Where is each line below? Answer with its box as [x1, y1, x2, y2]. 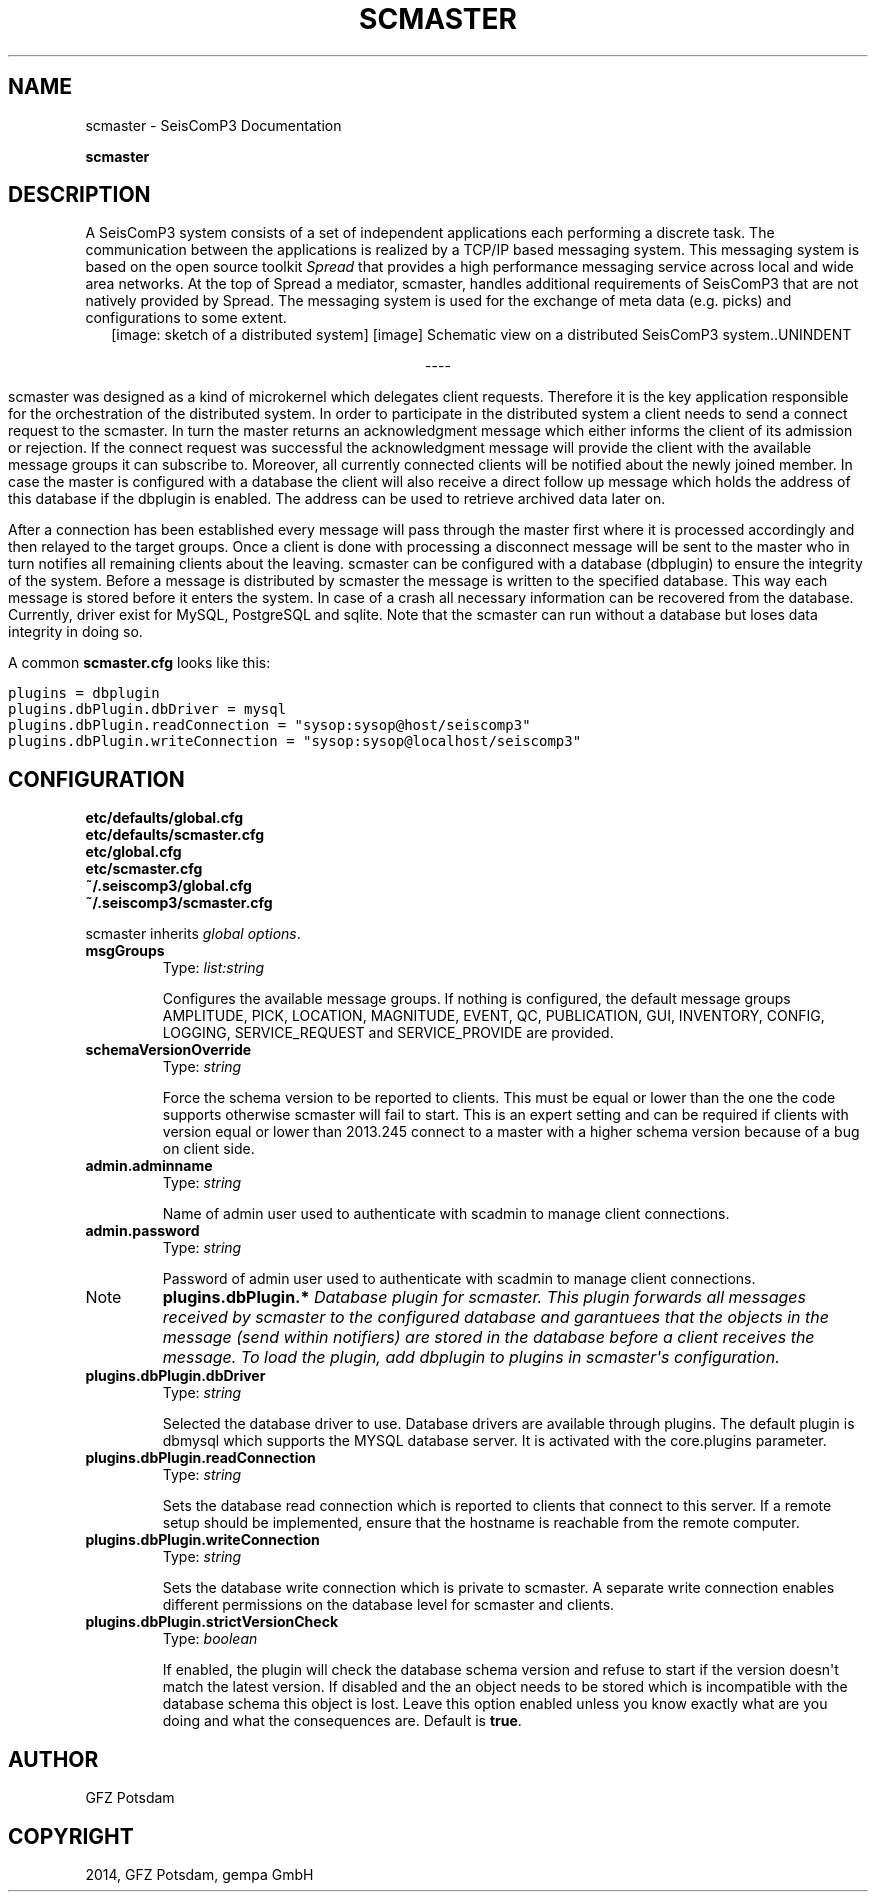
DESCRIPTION [8, 182, 151, 208]
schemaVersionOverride [85, 1041, 252, 1059]
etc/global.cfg [85, 843, 182, 861]
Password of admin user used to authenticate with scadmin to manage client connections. [162, 1270, 756, 1288]
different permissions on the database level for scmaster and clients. [162, 1596, 615, 1614]
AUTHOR [8, 1746, 99, 1772]
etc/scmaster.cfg [85, 860, 203, 878]
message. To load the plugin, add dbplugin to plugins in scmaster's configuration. [162, 1347, 780, 1368]
